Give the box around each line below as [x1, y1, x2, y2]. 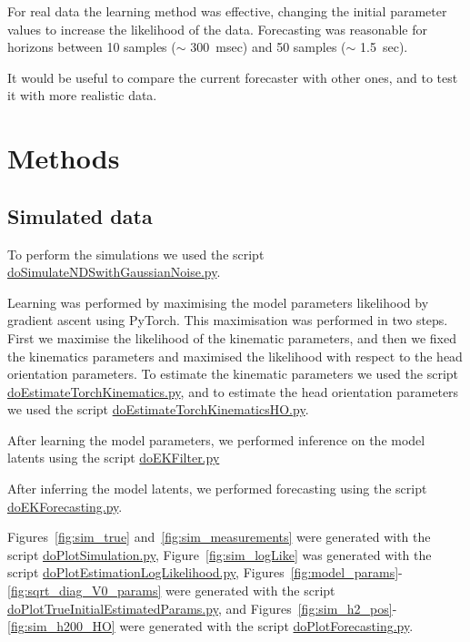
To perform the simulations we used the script [7, 244, 265, 263]
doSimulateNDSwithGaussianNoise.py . [7, 262, 221, 281]
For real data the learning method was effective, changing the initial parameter [7, 2, 447, 20]
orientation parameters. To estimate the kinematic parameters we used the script [7, 364, 459, 383]
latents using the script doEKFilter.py [7, 448, 220, 467]
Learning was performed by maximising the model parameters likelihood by [7, 292, 429, 311]
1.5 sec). [360, 37, 408, 56]
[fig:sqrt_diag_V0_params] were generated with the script [7, 581, 335, 600]
